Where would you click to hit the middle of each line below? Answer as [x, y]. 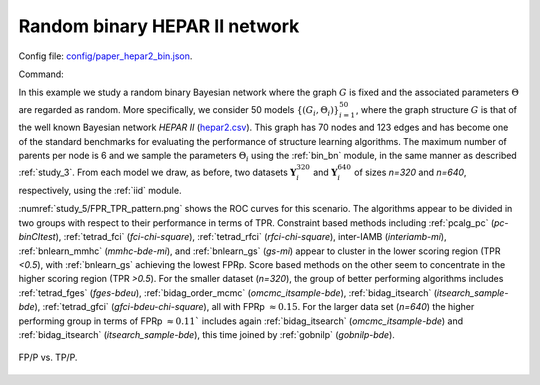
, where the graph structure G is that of [436, 109]
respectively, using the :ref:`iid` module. [100, 191]
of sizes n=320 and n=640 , [410, 172]
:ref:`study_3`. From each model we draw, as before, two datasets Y [157, 172]
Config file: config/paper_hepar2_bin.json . [105, 56]
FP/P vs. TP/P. [48, 357]
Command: [41, 74]
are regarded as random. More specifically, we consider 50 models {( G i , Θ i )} [179, 110]
